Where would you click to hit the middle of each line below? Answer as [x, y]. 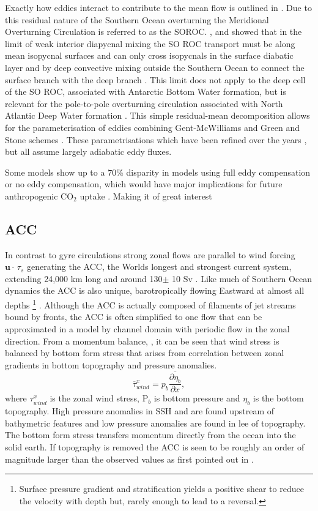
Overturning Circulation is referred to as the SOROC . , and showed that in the [153, 32]
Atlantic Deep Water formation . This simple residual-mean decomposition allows [157, 115]
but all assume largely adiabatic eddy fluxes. [88, 151]
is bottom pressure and [197, 398]
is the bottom [278, 398]
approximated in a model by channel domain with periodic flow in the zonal [147, 328]
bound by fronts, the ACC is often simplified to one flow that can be [134, 317]
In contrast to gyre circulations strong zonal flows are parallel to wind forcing [150, 254]
